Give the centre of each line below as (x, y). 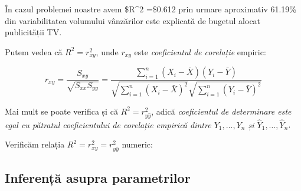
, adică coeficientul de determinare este (221, 111)
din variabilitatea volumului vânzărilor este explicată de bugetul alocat (133, 20)
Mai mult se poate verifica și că (61, 111)
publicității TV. (33, 32)
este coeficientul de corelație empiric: (200, 51)
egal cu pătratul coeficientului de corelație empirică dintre (108, 124)
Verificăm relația (35, 144)
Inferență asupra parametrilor (98, 178)
